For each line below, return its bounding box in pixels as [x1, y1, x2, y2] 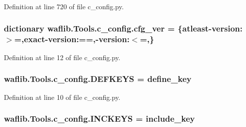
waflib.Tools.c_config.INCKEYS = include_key [4, 112, 195, 125]
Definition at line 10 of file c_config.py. [4, 92, 120, 102]
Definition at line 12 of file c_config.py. [4, 52, 120, 62]
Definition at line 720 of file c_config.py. [4, 1, 124, 11]
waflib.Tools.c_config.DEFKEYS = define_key [4, 73, 192, 85]
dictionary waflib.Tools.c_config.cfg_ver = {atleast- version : [4, 22, 243, 34]
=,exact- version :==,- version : [14, 33, 130, 45]
